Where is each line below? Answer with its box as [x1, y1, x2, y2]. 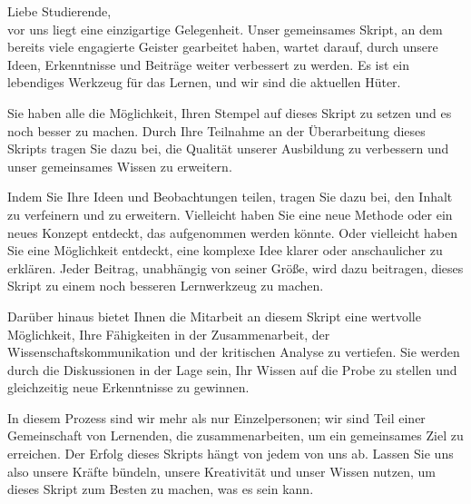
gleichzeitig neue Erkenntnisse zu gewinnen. [7, 378, 250, 397]
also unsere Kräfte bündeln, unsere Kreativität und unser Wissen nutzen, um [7, 461, 437, 480]
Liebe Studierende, [7, 2, 112, 20]
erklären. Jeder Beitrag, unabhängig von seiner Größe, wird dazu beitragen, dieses [7, 258, 464, 277]
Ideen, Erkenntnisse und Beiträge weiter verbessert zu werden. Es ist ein [7, 54, 410, 74]
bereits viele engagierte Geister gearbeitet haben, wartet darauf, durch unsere [7, 37, 438, 56]
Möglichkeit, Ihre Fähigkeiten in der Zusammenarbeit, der [7, 324, 330, 343]
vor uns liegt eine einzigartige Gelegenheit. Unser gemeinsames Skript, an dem [7, 19, 443, 38]
